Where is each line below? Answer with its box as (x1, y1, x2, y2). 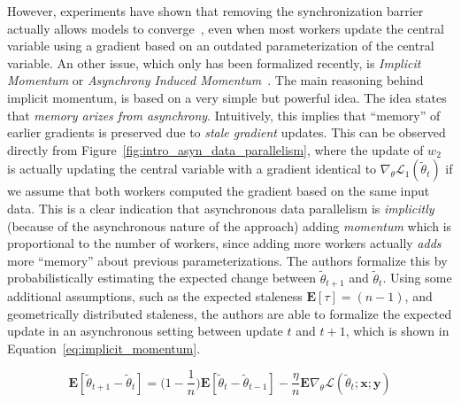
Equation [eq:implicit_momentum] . (7, 338, 201, 357)
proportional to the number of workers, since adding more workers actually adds (7, 234, 442, 252)
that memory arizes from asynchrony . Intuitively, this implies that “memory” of (7, 105, 441, 124)
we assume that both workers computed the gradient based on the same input (7, 182, 430, 200)
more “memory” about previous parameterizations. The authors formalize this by (7, 251, 448, 269)
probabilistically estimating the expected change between (7, 268, 317, 287)
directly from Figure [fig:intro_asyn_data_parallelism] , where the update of (7, 140, 424, 159)
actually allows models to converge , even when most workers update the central (7, 19, 444, 37)
